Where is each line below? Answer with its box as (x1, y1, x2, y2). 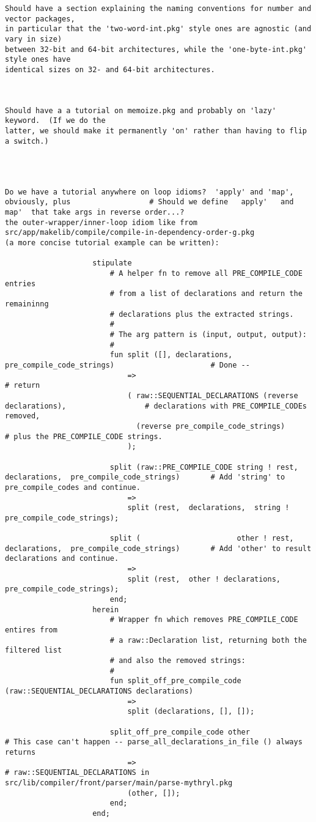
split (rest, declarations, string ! (127, 503, 290, 513)
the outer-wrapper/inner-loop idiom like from (5, 218, 197, 227)
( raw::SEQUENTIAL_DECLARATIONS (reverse (127, 391, 298, 400)
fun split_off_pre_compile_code (109, 676, 241, 686)
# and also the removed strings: (109, 656, 246, 665)
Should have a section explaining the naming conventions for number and (5, 4, 312, 13)
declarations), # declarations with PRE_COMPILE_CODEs (5, 401, 307, 410)
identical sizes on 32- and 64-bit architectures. (5, 65, 215, 74)
